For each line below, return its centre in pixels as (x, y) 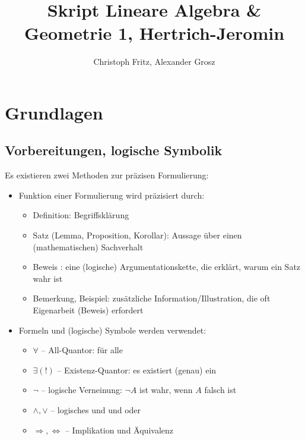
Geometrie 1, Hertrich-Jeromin (154, 33)
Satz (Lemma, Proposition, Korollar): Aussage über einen (137, 235)
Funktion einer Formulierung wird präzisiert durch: (112, 195)
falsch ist (220, 390)
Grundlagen (54, 112)
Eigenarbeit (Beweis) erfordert (88, 310)
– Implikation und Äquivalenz (119, 430)
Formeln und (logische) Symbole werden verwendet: (112, 330)
